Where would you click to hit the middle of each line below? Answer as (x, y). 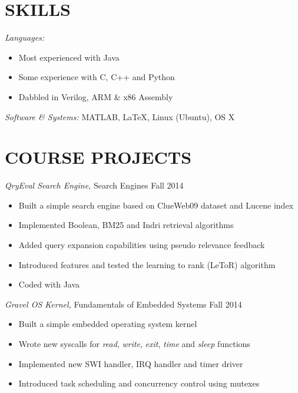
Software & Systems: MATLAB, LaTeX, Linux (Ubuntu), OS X (120, 116)
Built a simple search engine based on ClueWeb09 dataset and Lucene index (156, 205)
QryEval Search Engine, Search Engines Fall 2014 (94, 185)
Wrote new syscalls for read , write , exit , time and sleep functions (134, 343)
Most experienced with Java (69, 57)
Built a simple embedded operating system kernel (108, 324)
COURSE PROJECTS (98, 157)
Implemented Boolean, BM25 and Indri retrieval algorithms (126, 225)
